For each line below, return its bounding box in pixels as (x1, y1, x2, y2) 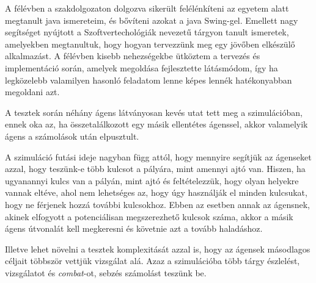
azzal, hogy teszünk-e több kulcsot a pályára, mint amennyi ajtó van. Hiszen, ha (5, 162, 306, 175)
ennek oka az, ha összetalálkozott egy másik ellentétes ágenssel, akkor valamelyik (5, 118, 308, 131)
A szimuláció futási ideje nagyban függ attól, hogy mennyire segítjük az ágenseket (5, 150, 312, 163)
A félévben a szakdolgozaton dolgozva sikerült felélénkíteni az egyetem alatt (5, 2, 289, 14)
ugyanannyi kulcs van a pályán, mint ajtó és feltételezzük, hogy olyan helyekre (5, 174, 299, 187)
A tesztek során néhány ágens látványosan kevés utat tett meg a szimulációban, (5, 106, 303, 118)
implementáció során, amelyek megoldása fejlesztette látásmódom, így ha (5, 61, 278, 74)
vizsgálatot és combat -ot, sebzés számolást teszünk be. (5, 266, 207, 279)
